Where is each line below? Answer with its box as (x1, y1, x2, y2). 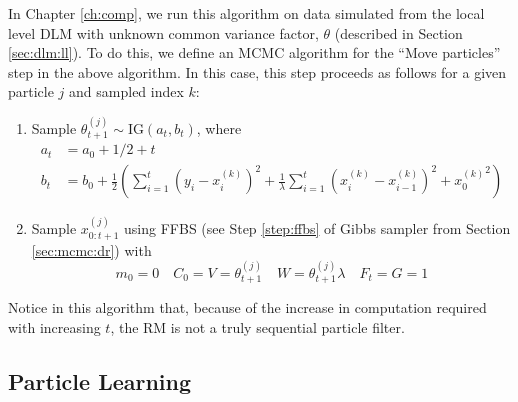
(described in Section (334, 22, 463, 43)
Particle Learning (8, 365, 192, 396)
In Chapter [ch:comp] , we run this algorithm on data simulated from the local (8, 3, 485, 23)
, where (196, 117, 242, 138)
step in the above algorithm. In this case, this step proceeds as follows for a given (8, 61, 507, 82)
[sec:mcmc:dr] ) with (31, 239, 152, 260)
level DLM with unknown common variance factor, (8, 22, 319, 43)
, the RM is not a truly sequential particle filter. (110, 316, 405, 337)
